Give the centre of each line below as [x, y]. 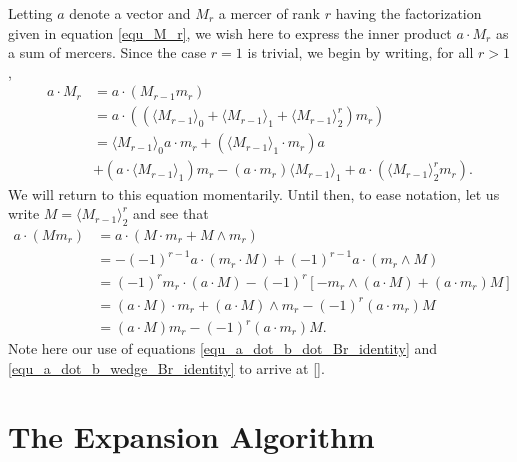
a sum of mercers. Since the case [107, 52]
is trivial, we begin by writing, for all [360, 52]
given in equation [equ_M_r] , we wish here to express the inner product [230, 32]
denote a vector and [130, 13]
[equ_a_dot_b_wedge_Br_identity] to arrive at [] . [166, 367]
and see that [171, 213]
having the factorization [408, 13]
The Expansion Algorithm [191, 436]
